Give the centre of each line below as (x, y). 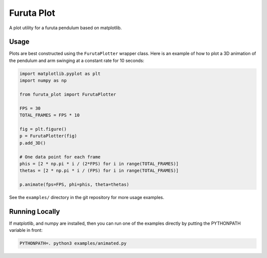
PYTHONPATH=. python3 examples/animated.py (73, 243)
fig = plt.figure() (43, 129)
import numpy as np (43, 81)
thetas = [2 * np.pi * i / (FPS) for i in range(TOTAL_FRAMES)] (99, 171)
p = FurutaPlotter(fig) (48, 136)
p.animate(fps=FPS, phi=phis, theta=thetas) (74, 185)
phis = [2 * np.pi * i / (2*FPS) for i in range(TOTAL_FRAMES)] (99, 164)
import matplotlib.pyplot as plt (60, 74)
